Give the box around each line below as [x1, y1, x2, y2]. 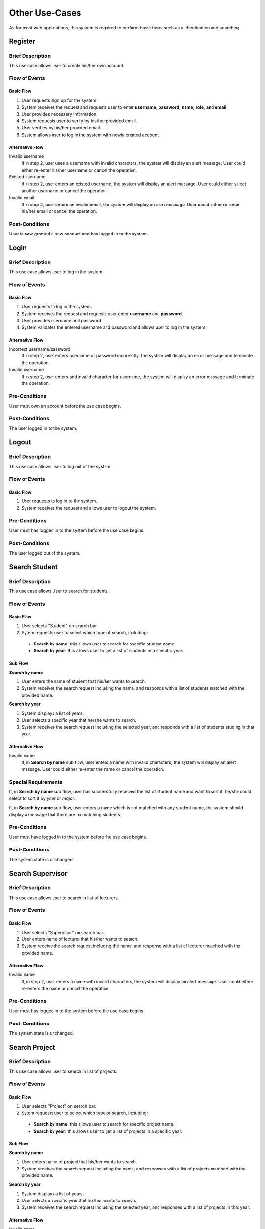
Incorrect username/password [9, 346, 71, 351]
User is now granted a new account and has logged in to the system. [9, 231, 148, 237]
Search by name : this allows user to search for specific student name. [33, 641, 176, 646]
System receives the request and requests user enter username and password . [21, 310, 183, 317]
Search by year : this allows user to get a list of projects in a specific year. [33, 1128, 183, 1134]
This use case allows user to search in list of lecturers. [9, 895, 119, 901]
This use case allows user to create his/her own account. [9, 62, 125, 68]
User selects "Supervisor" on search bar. [21, 929, 105, 935]
